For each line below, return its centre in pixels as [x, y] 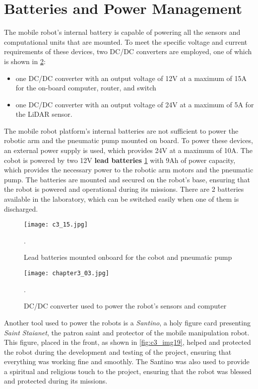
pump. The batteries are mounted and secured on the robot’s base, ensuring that [127, 179]
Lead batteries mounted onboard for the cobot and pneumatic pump [128, 257]
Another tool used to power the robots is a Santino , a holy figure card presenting [127, 322]
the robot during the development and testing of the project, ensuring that [118, 351]
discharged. [21, 208]
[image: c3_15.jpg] [56, 225]
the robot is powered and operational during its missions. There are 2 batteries [124, 189]
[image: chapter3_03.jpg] [66, 273]
